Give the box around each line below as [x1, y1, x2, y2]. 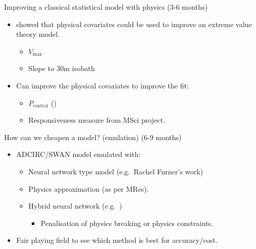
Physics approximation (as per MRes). [28, 183, 149, 194]
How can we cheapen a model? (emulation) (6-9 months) [4, 131, 182, 142]
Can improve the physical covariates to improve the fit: [16, 80, 189, 90]
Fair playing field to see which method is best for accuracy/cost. [16, 235, 218, 245]
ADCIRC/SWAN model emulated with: [16, 149, 141, 160]
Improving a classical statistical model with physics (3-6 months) [4, 2, 208, 12]
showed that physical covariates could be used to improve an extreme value [16, 18, 252, 29]
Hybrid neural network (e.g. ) [28, 200, 122, 211]
